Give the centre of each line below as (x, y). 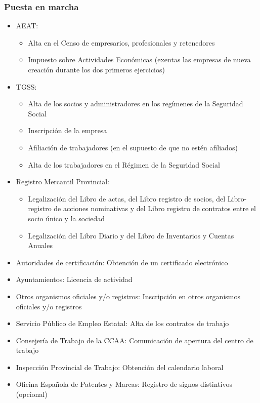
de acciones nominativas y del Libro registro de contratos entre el (155, 208)
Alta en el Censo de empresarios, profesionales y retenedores (121, 42)
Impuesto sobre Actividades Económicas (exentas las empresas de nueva (139, 59)
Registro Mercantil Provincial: (62, 182)
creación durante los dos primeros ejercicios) (96, 69)
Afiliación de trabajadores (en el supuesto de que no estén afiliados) (133, 147)
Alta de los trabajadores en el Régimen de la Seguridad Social (124, 164)
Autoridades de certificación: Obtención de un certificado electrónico (122, 262)
